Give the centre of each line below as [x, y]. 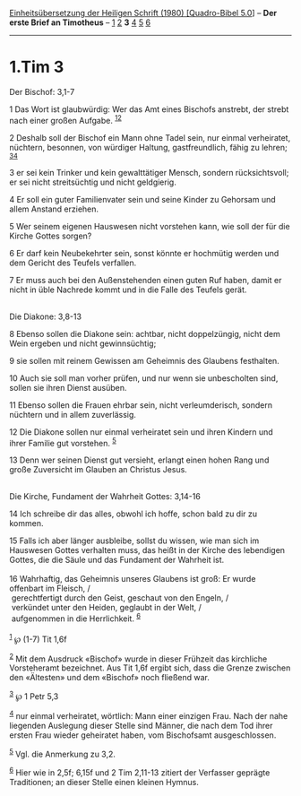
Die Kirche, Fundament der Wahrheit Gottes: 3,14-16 [105, 497]
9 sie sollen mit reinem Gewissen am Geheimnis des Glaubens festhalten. [144, 360]
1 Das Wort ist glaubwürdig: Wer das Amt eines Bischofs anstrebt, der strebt [149, 109]
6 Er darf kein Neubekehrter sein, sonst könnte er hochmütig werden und [144, 253]
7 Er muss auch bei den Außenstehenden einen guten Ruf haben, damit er [146, 280]
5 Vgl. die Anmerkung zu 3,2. [63, 753]
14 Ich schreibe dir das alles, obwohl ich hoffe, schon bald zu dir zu [133, 514]
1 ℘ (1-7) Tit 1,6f [38, 638]
